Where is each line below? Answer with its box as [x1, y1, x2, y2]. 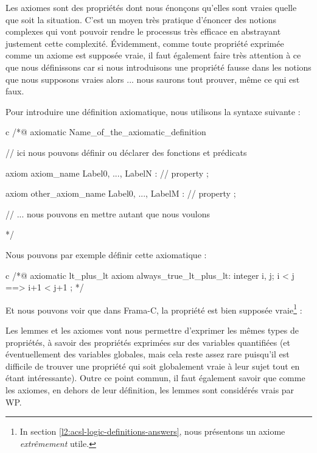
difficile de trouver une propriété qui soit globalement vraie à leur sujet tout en [5, 359, 300, 372]
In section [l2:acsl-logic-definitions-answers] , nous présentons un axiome [19, 425, 285, 438]
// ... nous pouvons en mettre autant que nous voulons [5, 207, 210, 220]
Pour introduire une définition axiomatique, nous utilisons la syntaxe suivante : [5, 105, 301, 118]
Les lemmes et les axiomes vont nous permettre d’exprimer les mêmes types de [5, 323, 299, 336]
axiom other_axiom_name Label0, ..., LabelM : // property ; [5, 187, 236, 200]
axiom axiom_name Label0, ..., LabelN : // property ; [5, 166, 209, 179]
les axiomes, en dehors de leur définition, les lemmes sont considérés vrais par [5, 383, 294, 396]
